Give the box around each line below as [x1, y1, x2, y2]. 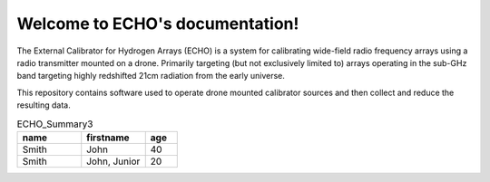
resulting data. [16, 100, 72, 110]
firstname [86, 131, 131, 144]
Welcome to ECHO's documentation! [16, 14, 299, 34]
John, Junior [86, 155, 141, 168]
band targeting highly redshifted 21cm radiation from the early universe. [16, 71, 286, 81]
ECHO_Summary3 [16, 118, 93, 130]
